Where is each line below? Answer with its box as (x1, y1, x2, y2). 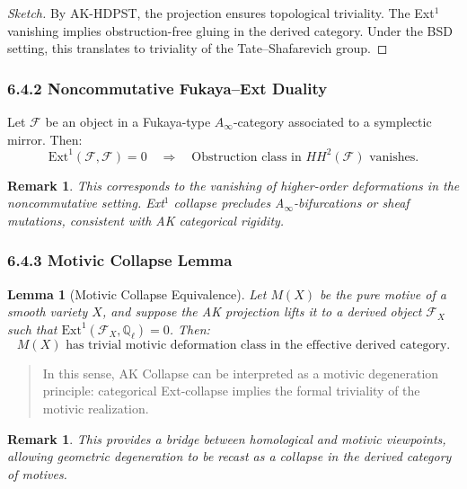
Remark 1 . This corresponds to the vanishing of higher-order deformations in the (7, 175, 460, 194)
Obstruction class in (191, 150, 302, 164)
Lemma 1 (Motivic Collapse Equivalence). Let (7, 284, 267, 303)
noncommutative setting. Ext (7, 193, 164, 212)
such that (7, 319, 57, 338)
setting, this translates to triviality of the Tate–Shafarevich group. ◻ (7, 39, 388, 58)
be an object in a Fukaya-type (45, 112, 211, 130)
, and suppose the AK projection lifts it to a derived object (101, 302, 422, 321)
